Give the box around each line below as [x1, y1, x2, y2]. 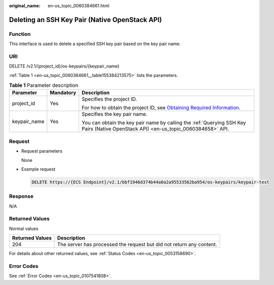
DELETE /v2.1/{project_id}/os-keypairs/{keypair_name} [9, 63, 120, 69]
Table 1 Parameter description [9, 82, 78, 89]
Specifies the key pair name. [81, 111, 148, 118]
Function [9, 30, 31, 37]
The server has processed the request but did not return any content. [57, 241, 218, 248]
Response [9, 193, 34, 200]
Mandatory [50, 89, 76, 96]
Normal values [9, 226, 39, 232]
